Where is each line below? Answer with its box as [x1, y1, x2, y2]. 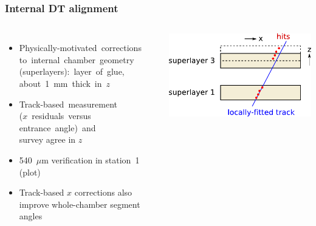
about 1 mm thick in [19, 77, 102, 89]
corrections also [74, 186, 132, 199]
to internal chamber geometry [19, 53, 134, 66]
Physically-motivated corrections [19, 41, 142, 54]
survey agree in [19, 133, 76, 146]
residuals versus [32, 109, 91, 122]
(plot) [19, 165, 41, 178]
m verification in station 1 [41, 153, 140, 166]
